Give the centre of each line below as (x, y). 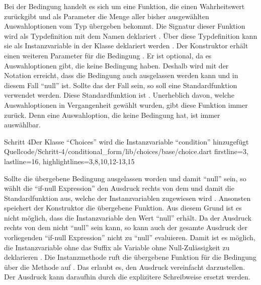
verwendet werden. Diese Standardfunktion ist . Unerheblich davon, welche (119, 95)
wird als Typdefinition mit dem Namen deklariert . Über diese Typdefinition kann (131, 35)
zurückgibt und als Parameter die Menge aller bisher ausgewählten (107, 16)
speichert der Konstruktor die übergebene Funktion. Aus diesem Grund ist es (123, 208)
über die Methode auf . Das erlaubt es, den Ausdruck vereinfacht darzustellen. (125, 267)
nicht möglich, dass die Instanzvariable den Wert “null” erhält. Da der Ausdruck (128, 217)
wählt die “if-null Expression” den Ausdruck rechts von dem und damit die (119, 188)
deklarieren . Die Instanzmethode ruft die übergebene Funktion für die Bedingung (130, 257)
